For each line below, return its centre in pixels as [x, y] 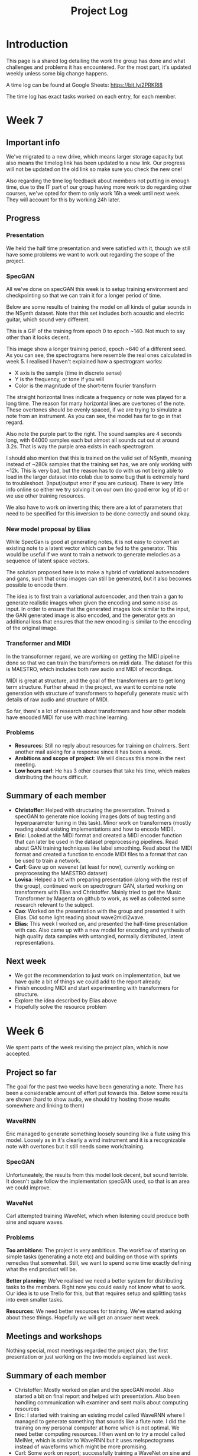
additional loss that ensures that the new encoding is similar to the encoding [99, 622]
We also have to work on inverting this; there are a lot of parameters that [94, 507]
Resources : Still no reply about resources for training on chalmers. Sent [102, 745]
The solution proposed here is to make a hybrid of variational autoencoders [98, 572]
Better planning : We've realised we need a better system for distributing [94, 1281]
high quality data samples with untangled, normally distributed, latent [99, 936]
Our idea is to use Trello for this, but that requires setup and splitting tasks [96, 1293]
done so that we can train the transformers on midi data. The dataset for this [99, 663]
